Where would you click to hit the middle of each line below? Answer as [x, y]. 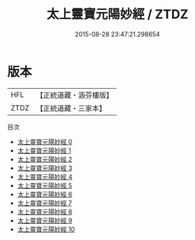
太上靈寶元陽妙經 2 [45, 159]
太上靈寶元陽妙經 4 [45, 176]
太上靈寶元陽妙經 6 [45, 194]
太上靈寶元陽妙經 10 [46, 229]
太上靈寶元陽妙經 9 [45, 220]
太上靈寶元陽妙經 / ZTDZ [117, 14]
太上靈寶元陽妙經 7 [44, 203]
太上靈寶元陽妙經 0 [45, 141]
